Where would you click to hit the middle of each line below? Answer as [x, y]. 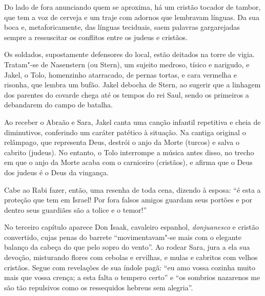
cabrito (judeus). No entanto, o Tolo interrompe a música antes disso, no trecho [129, 152]
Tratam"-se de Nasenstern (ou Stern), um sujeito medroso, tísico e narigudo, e [127, 64]
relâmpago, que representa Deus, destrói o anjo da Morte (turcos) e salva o [122, 142]
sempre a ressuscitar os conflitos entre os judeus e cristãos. [96, 37]
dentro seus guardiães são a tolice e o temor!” [76, 209]
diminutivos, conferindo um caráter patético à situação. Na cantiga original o [125, 132]
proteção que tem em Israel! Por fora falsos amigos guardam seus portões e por [128, 200]
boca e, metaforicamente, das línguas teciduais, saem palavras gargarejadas [122, 27]
